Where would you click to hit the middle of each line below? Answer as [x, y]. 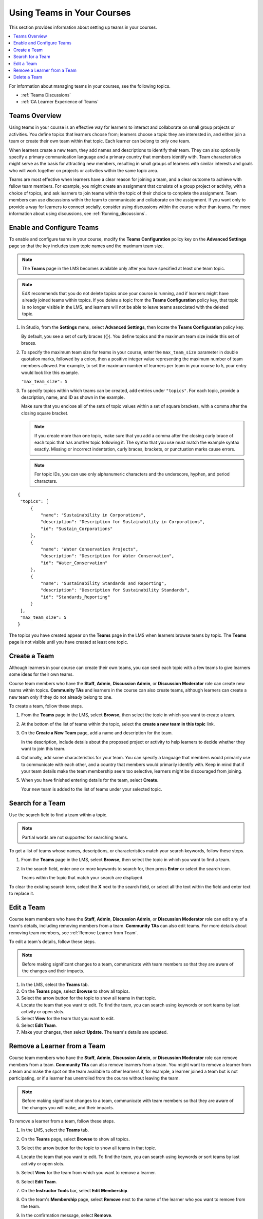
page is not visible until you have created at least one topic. [69, 642]
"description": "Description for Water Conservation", [108, 556]
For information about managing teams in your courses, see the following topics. [90, 86]
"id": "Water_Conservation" [74, 563]
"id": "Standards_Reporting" [75, 597]
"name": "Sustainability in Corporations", [93, 515]
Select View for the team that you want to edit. [68, 1019]
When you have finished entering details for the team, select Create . [90, 780]
